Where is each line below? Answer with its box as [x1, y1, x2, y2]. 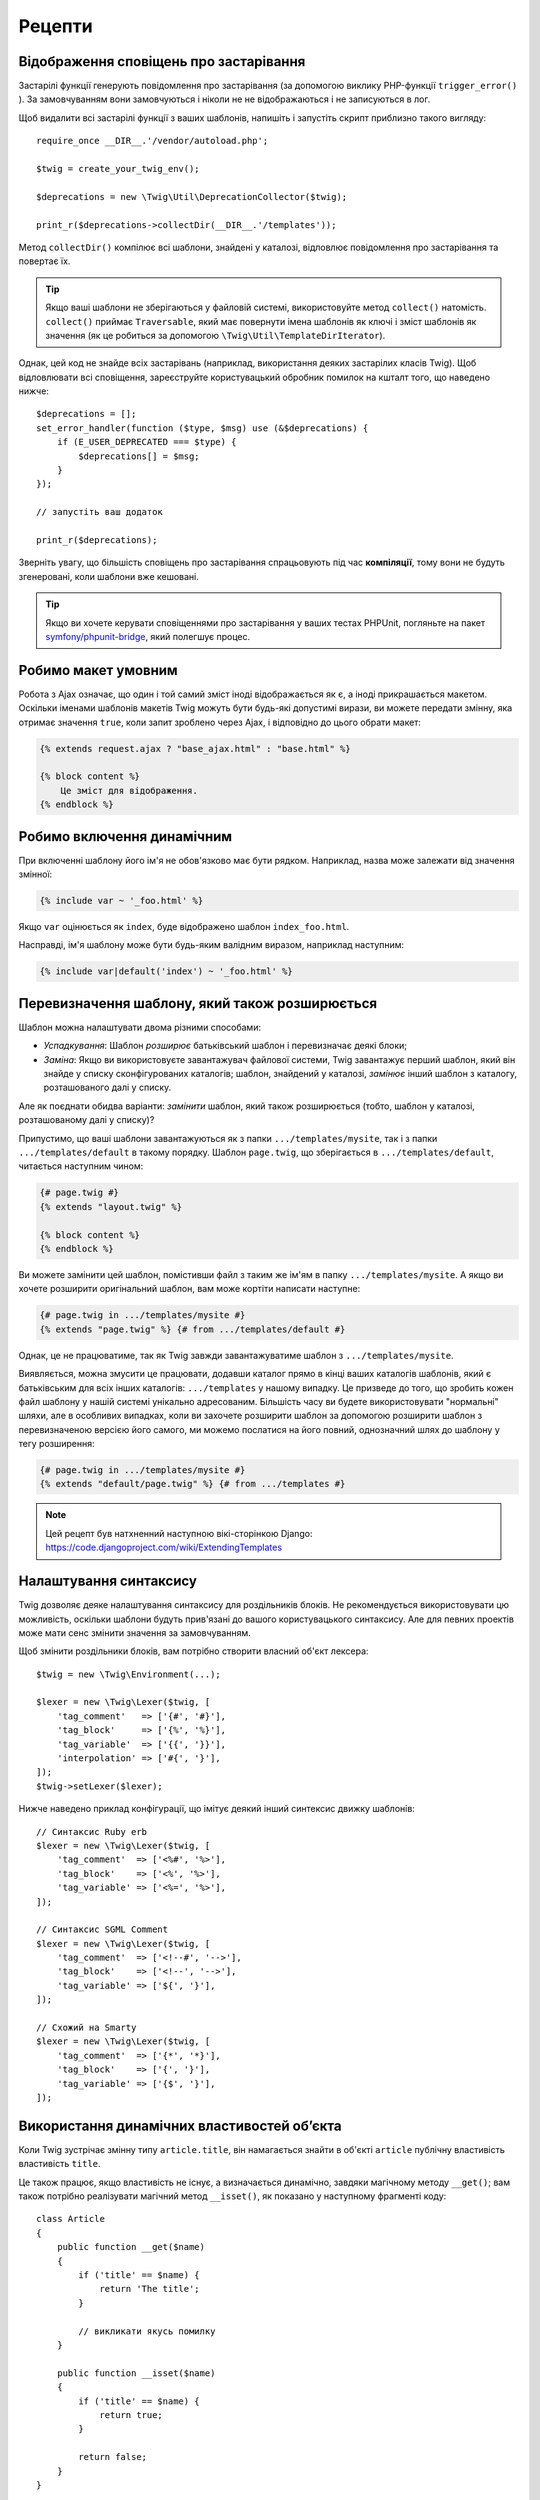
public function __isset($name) [56, 2367, 216, 2379]
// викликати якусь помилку [78, 2325, 216, 2337]
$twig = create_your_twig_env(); [36, 163, 200, 175]
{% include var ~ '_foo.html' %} [39, 895, 204, 907]
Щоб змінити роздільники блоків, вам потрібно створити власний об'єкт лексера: [18, 1645, 369, 1657]
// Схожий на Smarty [36, 2022, 137, 2034]
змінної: [18, 868, 53, 880]
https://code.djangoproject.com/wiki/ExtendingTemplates [45, 1541, 283, 1554]
